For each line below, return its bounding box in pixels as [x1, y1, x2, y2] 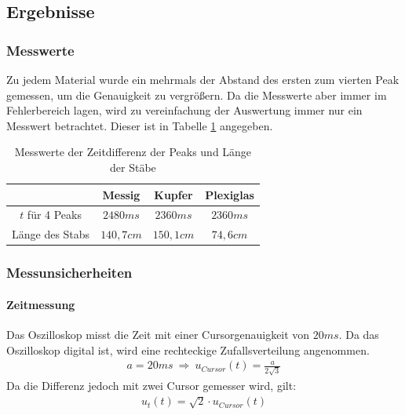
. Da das [338, 326, 379, 342]
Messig [102, 186, 140, 202]
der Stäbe [110, 158, 156, 175]
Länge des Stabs [12, 226, 90, 242]
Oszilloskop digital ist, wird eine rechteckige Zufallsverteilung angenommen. [6, 341, 370, 358]
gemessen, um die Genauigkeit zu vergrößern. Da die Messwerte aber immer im [6, 86, 387, 103]
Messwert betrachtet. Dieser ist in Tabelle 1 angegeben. [6, 117, 273, 133]
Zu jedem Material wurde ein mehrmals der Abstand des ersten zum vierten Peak [6, 71, 400, 87]
